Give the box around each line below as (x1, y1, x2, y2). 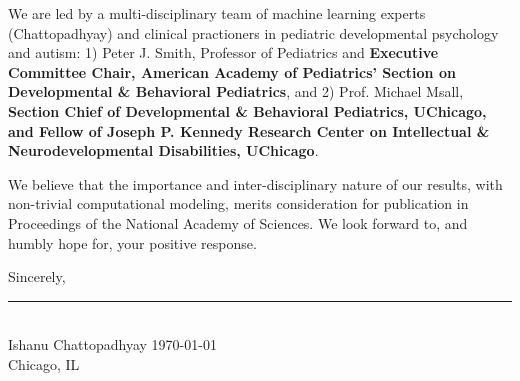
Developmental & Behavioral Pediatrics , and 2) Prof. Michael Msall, (8, 81, 464, 102)
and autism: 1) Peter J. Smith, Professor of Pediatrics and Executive (8, 42, 439, 63)
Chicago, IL (8, 353, 80, 374)
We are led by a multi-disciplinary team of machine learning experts (8, 3, 426, 23)
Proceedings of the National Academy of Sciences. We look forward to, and (8, 212, 468, 233)
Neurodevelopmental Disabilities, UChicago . (8, 140, 319, 161)
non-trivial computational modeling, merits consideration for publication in (8, 193, 469, 214)
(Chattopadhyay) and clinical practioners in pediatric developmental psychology (8, 22, 499, 43)
